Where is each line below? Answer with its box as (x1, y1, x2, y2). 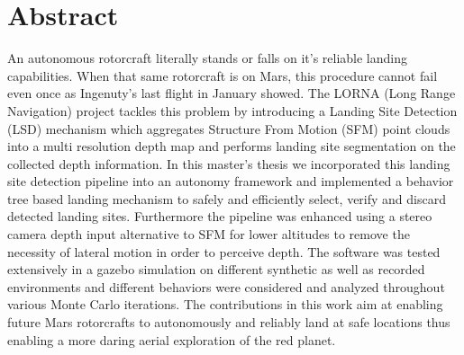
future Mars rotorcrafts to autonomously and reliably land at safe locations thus (7, 313, 450, 332)
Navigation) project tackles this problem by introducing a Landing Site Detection (7, 101, 458, 120)
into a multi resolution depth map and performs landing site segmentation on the (7, 137, 456, 155)
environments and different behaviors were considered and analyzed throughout (7, 277, 445, 296)
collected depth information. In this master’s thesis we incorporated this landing (7, 154, 450, 173)
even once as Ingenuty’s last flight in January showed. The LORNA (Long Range (7, 84, 456, 102)
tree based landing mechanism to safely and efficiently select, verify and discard (7, 189, 446, 208)
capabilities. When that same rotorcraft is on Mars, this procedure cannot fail (7, 66, 438, 84)
